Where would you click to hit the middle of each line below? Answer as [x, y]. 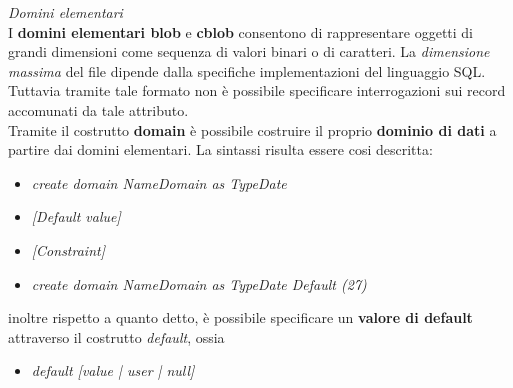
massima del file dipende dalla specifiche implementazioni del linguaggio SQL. [247, 70]
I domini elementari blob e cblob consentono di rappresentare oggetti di [241, 31]
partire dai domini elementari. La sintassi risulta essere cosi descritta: [220, 149]
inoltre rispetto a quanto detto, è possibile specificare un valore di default [240, 317]
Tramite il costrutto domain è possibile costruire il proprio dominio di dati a [252, 129]
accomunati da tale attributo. [98, 109]
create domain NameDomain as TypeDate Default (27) [199, 283]
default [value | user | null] [113, 370]
